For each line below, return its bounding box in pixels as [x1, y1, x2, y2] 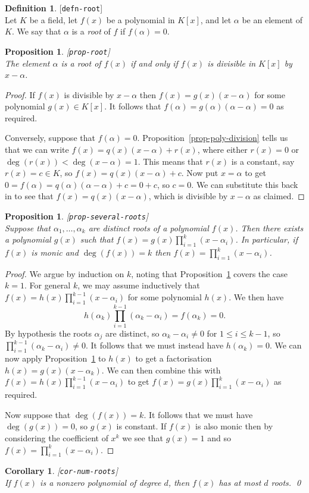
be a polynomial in [106, 13, 175, 26]
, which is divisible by [148, 190, 228, 202]
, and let [200, 13, 232, 26]
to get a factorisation [135, 352, 212, 365]
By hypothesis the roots [5, 326, 92, 339]
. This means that [138, 155, 203, 167]
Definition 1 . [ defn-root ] [5, 2, 103, 14]
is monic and [31, 246, 79, 259]
